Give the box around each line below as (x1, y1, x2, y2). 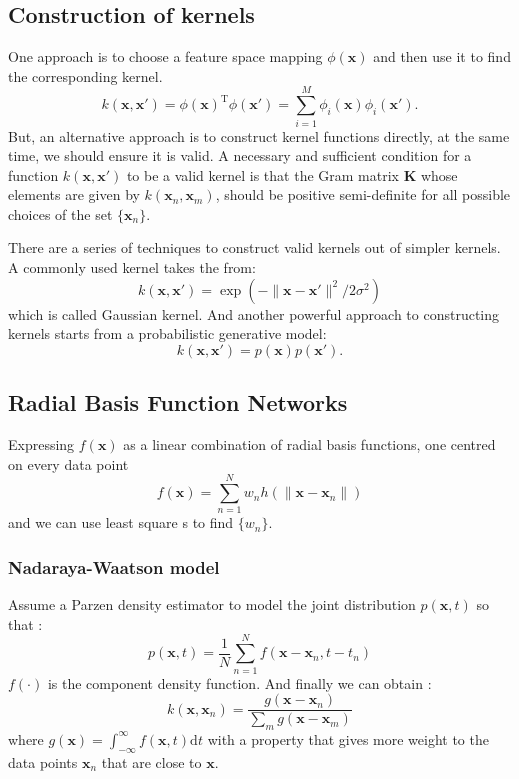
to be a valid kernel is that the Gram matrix (126, 164, 399, 185)
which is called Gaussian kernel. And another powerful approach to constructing (8, 303, 500, 324)
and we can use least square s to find (8, 512, 234, 533)
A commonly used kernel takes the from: (8, 257, 256, 278)
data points (8, 751, 78, 772)
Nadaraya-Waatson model (8, 554, 220, 579)
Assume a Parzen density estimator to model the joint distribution (8, 594, 416, 615)
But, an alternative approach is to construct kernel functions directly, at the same (8, 125, 510, 146)
